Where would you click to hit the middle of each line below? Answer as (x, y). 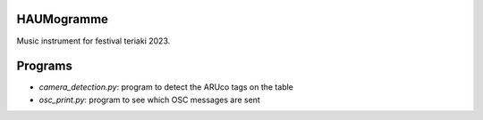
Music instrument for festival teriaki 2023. (93, 41)
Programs (45, 66)
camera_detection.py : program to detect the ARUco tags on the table (166, 87)
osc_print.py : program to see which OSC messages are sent (150, 100)
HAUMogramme (63, 19)
